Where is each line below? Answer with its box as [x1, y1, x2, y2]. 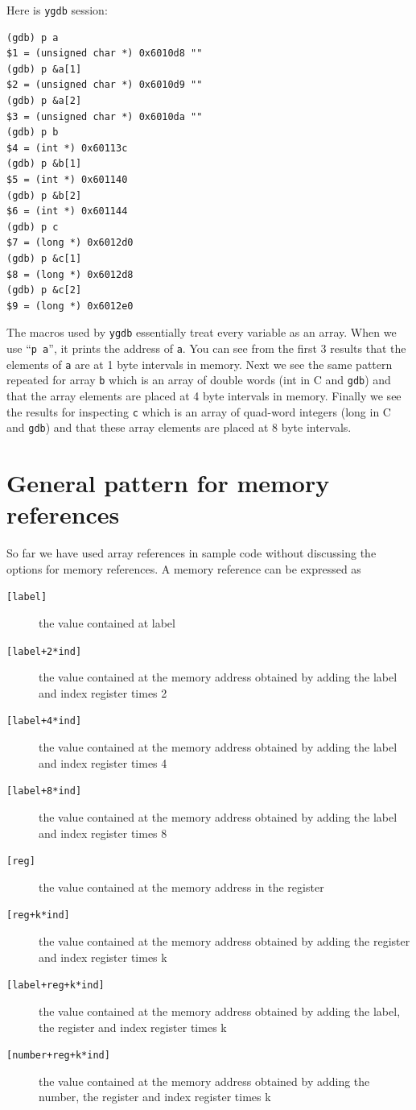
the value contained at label [39, 615, 175, 632]
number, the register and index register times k [39, 1088, 271, 1105]
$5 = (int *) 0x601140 [6, 174, 128, 185]
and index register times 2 [39, 684, 167, 701]
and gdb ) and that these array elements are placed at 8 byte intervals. [6, 419, 352, 436]
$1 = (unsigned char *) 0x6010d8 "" [6, 48, 203, 60]
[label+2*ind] [6, 645, 82, 657]
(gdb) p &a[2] [6, 95, 82, 107]
